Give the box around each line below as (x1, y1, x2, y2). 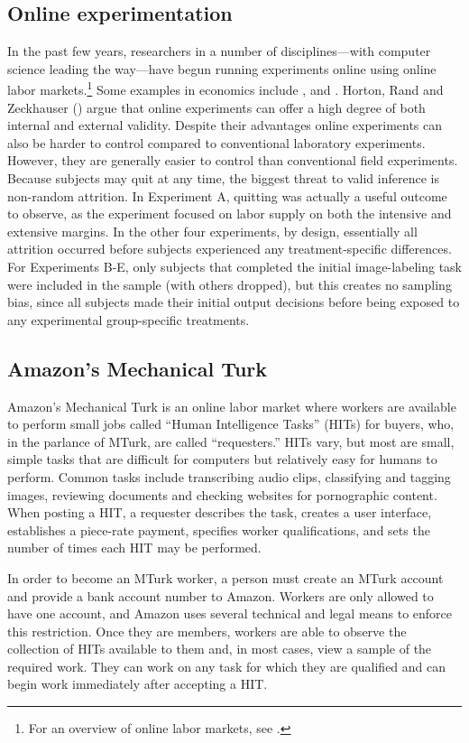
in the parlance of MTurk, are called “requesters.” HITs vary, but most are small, (7, 432, 455, 450)
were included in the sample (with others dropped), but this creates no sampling (7, 274, 452, 293)
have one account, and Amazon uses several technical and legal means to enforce (7, 604, 453, 623)
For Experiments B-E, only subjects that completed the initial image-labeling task (7, 256, 463, 275)
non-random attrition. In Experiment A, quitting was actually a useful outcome (7, 186, 447, 205)
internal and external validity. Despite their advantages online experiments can (7, 116, 443, 135)
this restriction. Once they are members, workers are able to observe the (7, 621, 407, 640)
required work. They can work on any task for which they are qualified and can (7, 656, 446, 675)
